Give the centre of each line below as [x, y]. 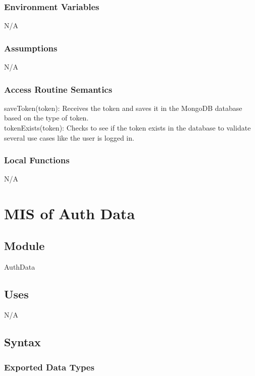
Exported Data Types [49, 367]
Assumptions [31, 48]
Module [24, 245]
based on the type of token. [46, 118]
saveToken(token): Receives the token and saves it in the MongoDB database [123, 108]
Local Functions [37, 160]
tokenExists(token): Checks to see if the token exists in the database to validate [127, 128]
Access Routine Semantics [58, 89]
